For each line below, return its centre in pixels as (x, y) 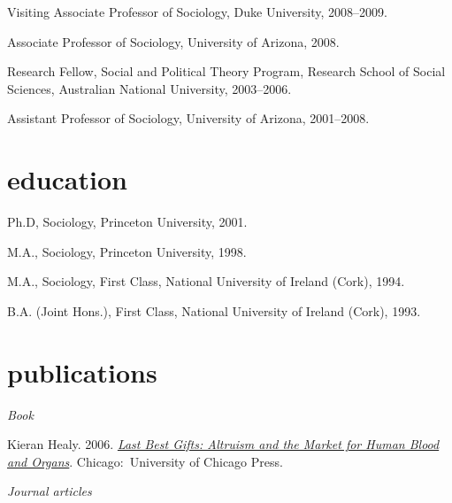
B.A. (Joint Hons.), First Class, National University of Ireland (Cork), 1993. (214, 310)
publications (82, 371)
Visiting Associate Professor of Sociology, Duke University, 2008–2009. (197, 12)
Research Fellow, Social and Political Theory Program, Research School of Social (226, 71)
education (67, 179)
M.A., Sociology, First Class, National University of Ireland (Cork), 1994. (206, 281)
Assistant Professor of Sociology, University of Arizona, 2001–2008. (188, 118)
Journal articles (50, 491)
